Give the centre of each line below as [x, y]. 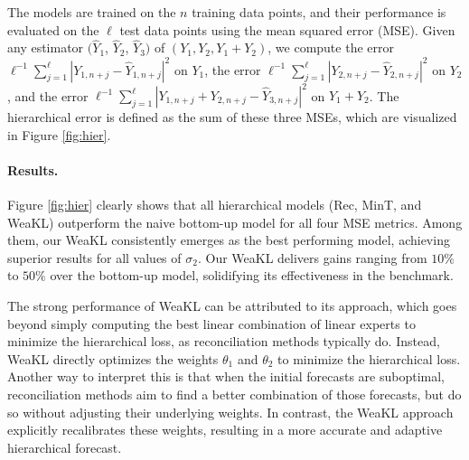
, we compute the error [331, 47]
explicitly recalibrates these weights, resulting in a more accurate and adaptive [225, 430]
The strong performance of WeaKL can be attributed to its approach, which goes [232, 305]
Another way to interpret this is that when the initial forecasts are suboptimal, [226, 376]
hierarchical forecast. [65, 447]
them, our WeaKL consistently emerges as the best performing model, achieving [229, 240]
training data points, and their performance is [319, 12]
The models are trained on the [92, 12]
